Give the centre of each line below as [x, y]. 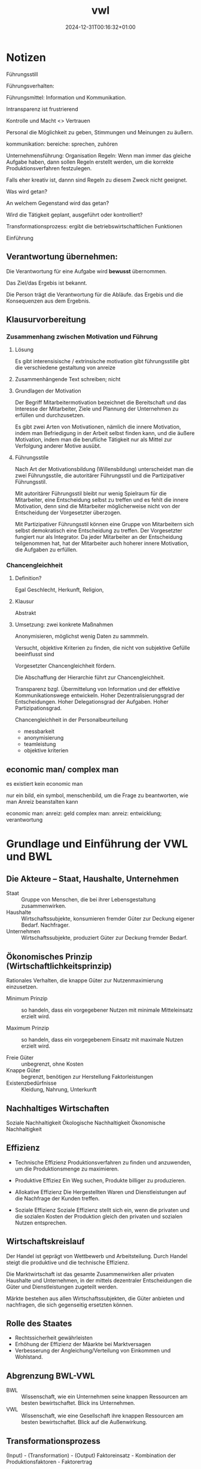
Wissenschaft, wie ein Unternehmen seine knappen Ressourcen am [104, 1396]
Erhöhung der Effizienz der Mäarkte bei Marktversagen [83, 1344]
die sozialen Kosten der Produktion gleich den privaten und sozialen [99, 1216]
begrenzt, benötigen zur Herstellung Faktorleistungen [87, 1077]
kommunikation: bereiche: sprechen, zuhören [62, 144]
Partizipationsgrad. [38, 708]
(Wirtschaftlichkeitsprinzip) [59, 966]
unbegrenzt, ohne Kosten [52, 1064]
